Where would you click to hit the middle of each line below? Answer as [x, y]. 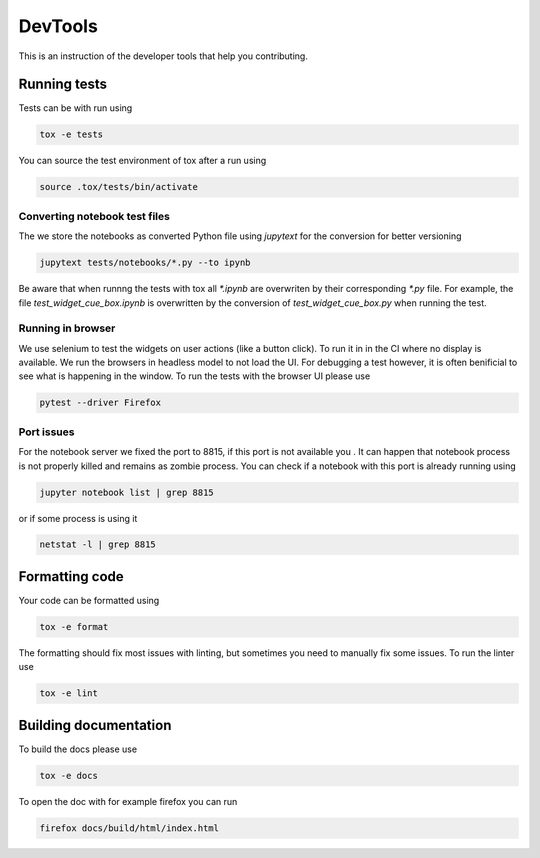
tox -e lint [69, 693]
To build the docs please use [78, 749]
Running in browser [67, 328]
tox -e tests [71, 134]
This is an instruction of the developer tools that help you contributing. [163, 56]
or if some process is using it [78, 518]
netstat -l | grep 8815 [98, 544]
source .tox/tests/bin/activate [119, 187]
